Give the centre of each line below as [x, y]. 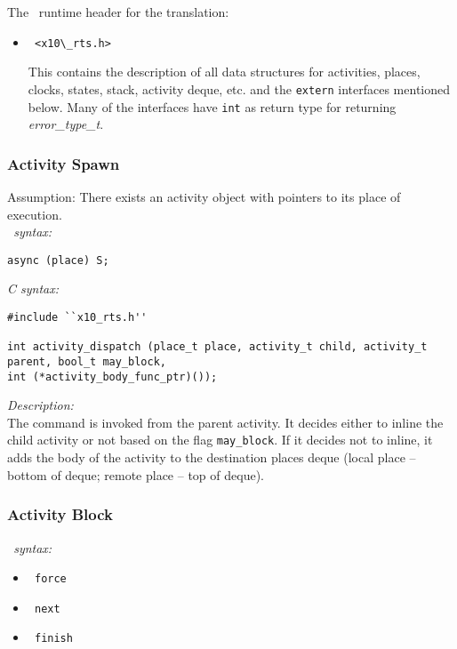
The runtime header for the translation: [118, 12]
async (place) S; [58, 260]
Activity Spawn [64, 163]
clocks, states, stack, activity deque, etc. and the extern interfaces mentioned [239, 88]
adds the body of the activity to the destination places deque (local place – [212, 457]
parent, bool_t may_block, [87, 361]
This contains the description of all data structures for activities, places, [224, 72]
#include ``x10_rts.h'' [77, 317]
